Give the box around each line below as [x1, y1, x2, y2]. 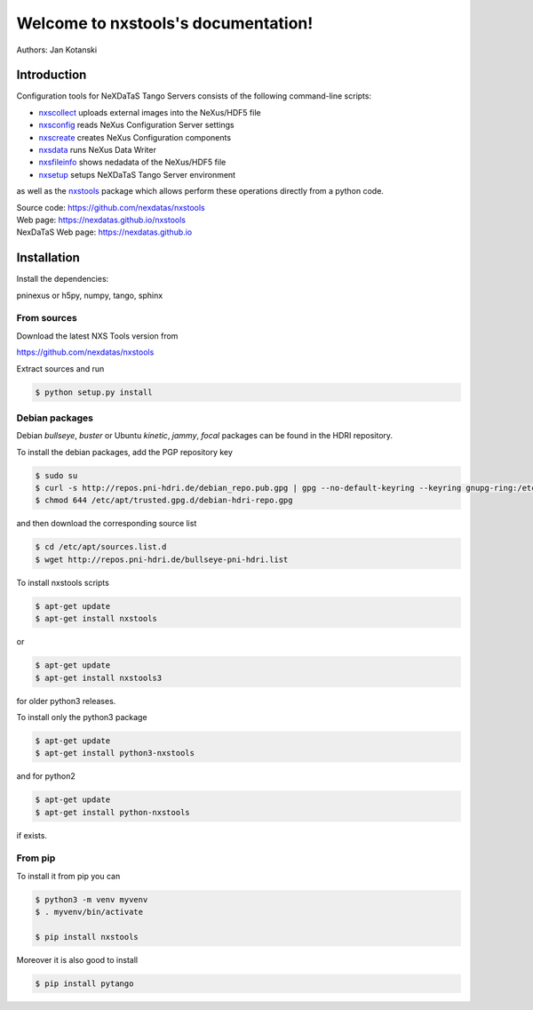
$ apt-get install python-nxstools [35, 807, 190, 817]
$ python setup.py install [35, 387, 153, 397]
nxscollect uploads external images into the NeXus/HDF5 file [38, 107, 261, 117]
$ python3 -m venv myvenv [35, 894, 148, 904]
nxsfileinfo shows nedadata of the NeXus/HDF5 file [38, 156, 227, 168]
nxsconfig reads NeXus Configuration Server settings [38, 120, 235, 131]
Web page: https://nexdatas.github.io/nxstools [16, 214, 187, 225]
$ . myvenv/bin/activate [35, 907, 144, 918]
